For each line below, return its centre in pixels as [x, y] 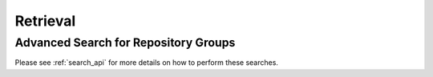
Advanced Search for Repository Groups [125, 43]
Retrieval [45, 21]
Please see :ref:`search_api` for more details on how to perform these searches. [146, 63]
